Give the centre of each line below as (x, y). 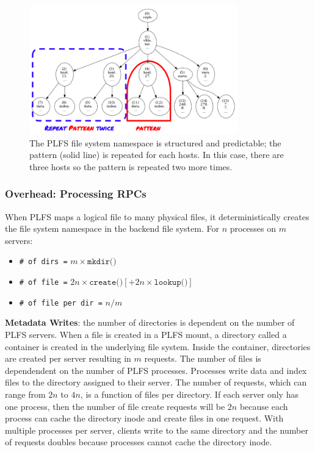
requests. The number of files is (203, 358)
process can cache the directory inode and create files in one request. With (144, 418)
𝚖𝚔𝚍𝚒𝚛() (102, 262)
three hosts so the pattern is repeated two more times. (131, 166)
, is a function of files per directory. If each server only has (189, 394)
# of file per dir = (61, 303)
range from (25, 394)
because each (264, 406)
